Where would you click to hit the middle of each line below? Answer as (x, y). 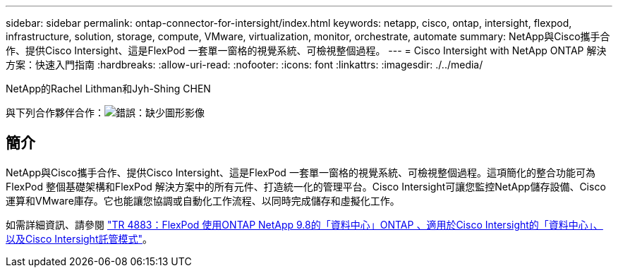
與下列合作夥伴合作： (55, 113)
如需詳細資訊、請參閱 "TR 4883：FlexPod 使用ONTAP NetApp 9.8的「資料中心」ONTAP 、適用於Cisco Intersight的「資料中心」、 (304, 224)
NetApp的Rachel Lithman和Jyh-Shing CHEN (108, 89)
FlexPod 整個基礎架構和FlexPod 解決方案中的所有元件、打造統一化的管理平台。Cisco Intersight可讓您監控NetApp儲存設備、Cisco (306, 186)
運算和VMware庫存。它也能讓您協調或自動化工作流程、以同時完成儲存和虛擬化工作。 (203, 200)
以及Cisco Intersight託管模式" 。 (79, 238)
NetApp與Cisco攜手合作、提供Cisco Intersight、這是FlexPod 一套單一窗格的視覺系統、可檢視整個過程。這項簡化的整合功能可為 (301, 172)
